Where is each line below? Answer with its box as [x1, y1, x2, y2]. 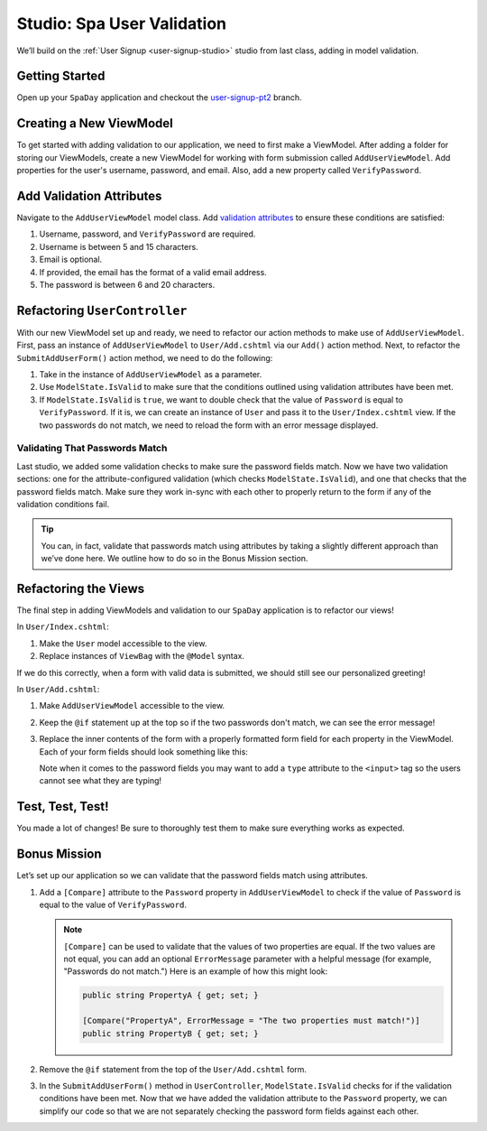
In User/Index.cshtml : [16, 621, 110, 632]
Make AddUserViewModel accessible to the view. [39, 700, 225, 711]
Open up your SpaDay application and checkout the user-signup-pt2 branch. [16, 92, 302, 103]
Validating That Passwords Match [16, 442, 168, 455]
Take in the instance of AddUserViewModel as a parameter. [39, 369, 262, 380]
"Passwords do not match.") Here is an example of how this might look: [63, 966, 328, 977]
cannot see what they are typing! [39, 775, 162, 786]
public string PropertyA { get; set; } [82, 990, 259, 1001]
